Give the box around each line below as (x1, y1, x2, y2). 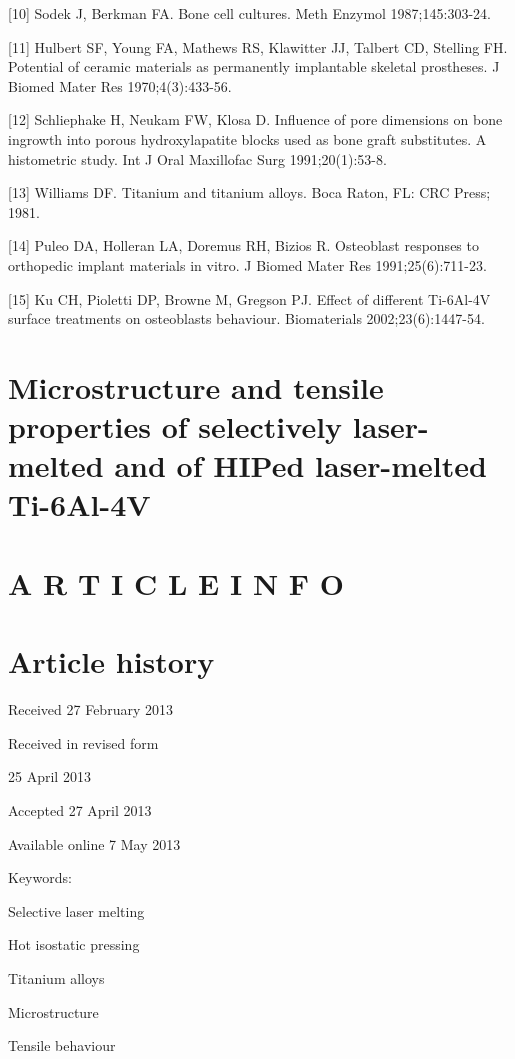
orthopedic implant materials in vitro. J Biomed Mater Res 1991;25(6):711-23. (8, 254, 487, 275)
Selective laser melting (8, 900, 145, 921)
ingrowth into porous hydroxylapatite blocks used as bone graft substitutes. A (8, 128, 487, 149)
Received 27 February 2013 (8, 699, 173, 720)
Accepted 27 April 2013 (8, 799, 152, 820)
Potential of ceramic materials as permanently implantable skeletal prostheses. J (8, 56, 500, 77)
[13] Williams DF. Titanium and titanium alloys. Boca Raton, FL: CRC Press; (8, 182, 491, 203)
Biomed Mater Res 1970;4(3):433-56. (8, 75, 232, 96)
